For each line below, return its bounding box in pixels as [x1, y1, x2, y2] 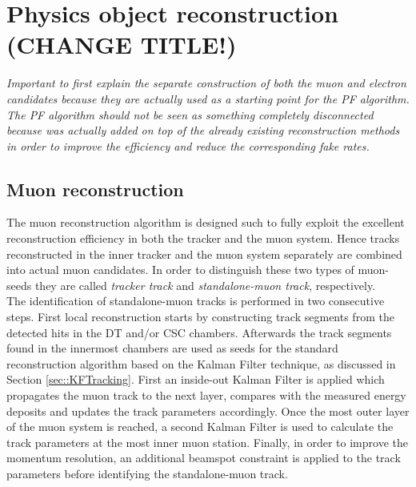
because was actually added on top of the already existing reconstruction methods [6, 122, 400, 139]
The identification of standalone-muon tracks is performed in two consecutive [6, 292, 385, 309]
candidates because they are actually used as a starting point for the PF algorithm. [6, 90, 410, 107]
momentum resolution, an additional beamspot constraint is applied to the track [6, 449, 401, 466]
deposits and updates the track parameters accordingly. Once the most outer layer [6, 402, 410, 419]
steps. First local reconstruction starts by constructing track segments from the [6, 308, 394, 325]
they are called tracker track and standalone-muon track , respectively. [34, 276, 376, 293]
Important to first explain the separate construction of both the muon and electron [6, 74, 406, 91]
